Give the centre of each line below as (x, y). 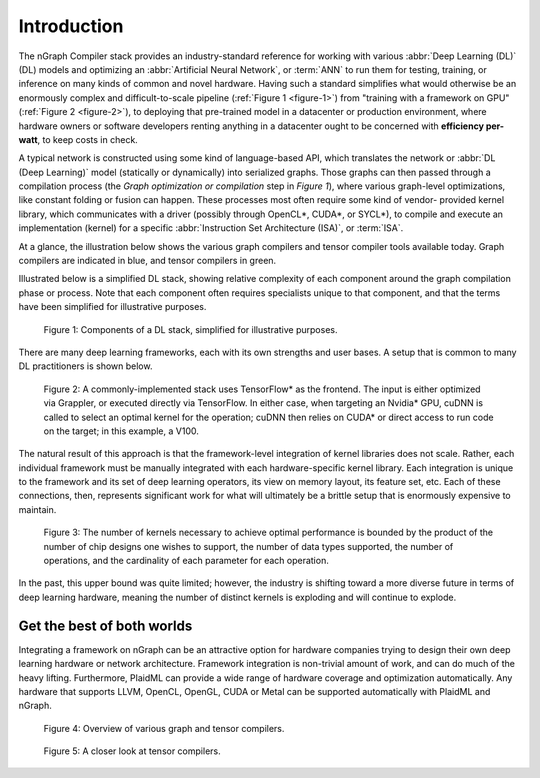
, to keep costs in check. (88, 139)
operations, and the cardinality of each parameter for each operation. (186, 561)
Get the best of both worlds (105, 625)
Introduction (71, 26)
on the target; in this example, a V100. (121, 431)
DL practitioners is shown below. (85, 366)
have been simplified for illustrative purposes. (112, 307)
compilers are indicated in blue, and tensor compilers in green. (147, 261)
